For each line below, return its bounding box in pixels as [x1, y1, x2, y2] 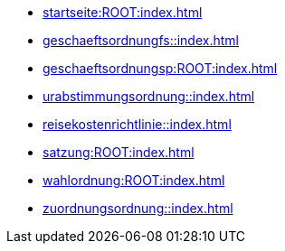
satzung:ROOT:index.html [43, 144, 195, 160]
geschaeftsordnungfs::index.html [43, 33, 239, 48]
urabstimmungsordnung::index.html [43, 88, 255, 104]
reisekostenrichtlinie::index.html [43, 116, 232, 132]
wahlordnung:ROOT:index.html [43, 172, 225, 188]
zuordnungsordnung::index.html [43, 200, 233, 216]
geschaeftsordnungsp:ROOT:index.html [43, 60, 278, 76]
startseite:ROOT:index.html [43, 5, 203, 20]
